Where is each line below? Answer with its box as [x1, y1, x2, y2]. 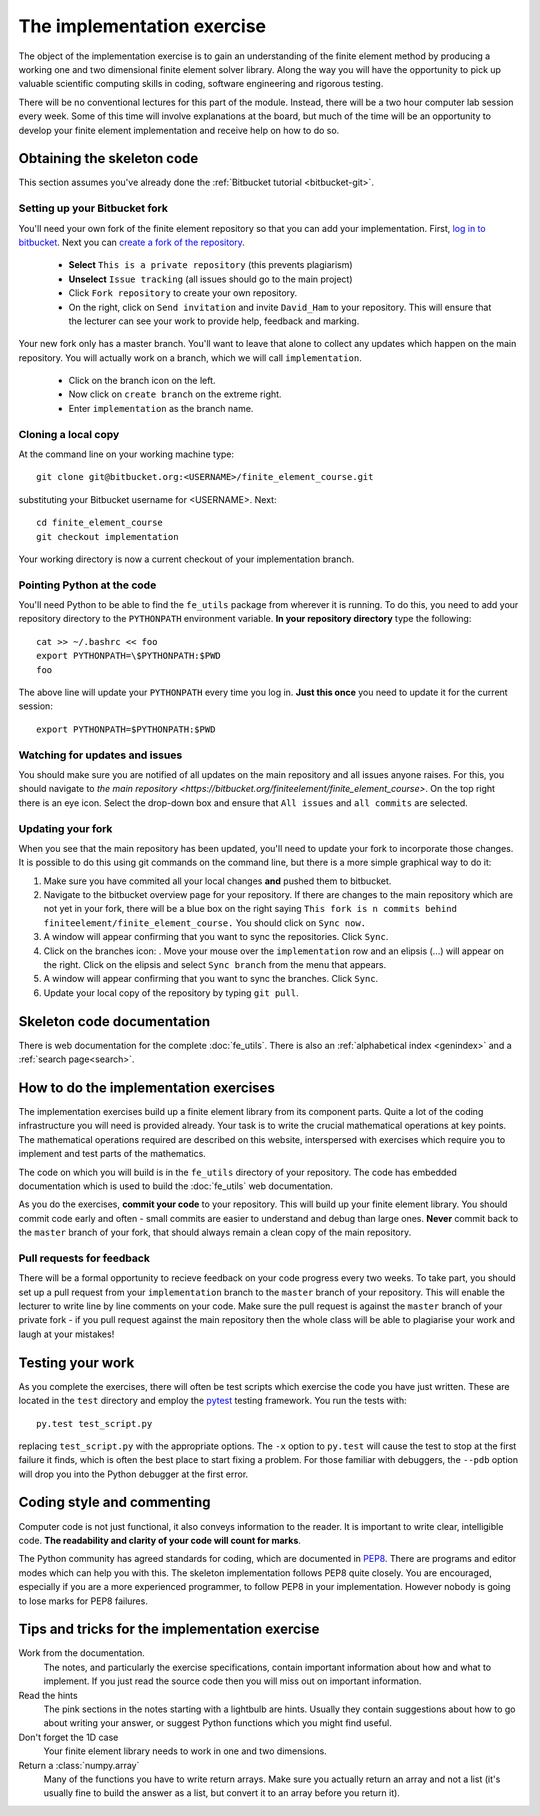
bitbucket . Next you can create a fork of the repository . [18, 236, 245, 248]
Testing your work [18, 1354, 135, 1371]
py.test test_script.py [36, 1418, 153, 1429]
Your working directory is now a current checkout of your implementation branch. [18, 553, 355, 565]
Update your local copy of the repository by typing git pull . [43, 986, 299, 999]
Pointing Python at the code [18, 578, 157, 592]
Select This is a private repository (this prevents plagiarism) [68, 259, 354, 271]
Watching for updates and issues [18, 748, 183, 762]
